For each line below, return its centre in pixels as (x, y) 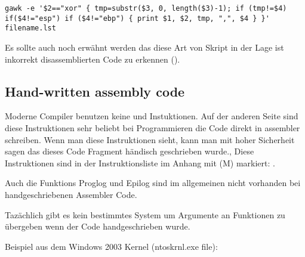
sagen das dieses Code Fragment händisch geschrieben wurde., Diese (130, 151)
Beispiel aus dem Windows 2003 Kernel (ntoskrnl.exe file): (111, 246)
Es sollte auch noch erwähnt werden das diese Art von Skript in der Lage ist (144, 47)
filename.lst (30, 28)
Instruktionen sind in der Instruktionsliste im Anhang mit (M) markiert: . (140, 162)
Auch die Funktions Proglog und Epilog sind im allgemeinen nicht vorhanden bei (153, 183)
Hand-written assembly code (95, 91)
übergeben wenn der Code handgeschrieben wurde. (98, 226)
